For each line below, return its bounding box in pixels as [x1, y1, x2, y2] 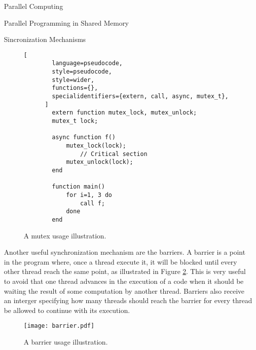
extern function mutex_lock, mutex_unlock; [52, 109, 197, 117]
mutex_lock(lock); [66, 142, 126, 149]
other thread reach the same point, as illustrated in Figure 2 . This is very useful [4, 266, 246, 276]
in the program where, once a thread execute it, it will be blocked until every [4, 256, 237, 267]
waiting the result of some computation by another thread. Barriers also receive [4, 285, 245, 296]
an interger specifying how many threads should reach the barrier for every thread [4, 295, 253, 306]
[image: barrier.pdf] [24, 322, 95, 330]
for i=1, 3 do [66, 191, 112, 198]
